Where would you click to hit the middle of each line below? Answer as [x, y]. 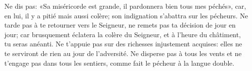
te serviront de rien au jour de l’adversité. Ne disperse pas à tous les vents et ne [123, 53]
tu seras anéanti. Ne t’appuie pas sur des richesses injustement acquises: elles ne [123, 44]
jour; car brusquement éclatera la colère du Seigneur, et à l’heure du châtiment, [123, 34]
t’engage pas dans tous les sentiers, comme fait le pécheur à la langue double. [119, 63]
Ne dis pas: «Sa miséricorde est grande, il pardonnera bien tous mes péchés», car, [125, 6]
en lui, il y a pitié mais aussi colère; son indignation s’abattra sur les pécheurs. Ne [126, 15]
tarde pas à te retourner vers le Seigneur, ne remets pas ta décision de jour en [120, 25]
